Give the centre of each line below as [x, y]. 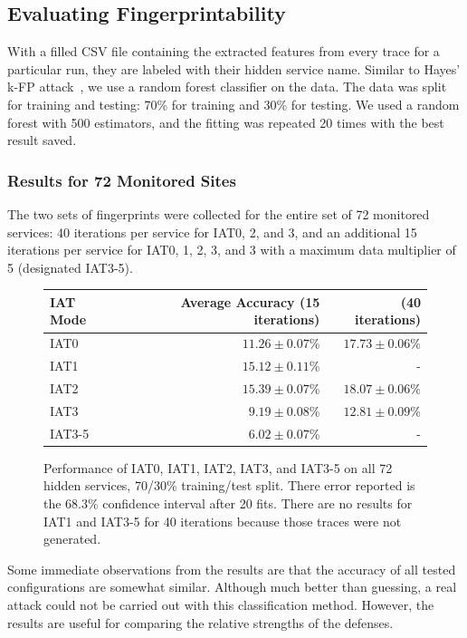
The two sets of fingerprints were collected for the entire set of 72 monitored [219, 213]
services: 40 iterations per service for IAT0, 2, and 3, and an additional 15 [212, 232]
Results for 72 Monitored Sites [122, 180]
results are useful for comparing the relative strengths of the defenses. [200, 622]
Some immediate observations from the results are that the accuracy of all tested [232, 569]
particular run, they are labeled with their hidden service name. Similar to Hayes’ [234, 68]
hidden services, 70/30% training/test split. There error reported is [229, 485]
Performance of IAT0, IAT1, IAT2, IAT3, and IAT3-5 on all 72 [218, 467]
